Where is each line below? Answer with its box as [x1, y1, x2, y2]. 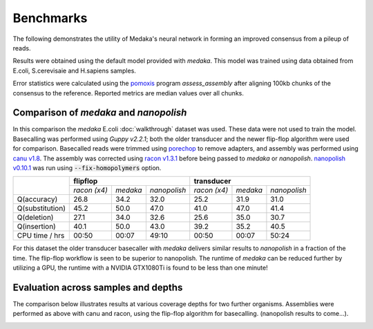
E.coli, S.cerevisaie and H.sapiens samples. [12, 66, 136, 75]
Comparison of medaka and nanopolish [12, 107, 187, 119]
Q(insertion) [17, 222, 57, 232]
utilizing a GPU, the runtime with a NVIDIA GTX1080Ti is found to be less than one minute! [12, 263, 269, 272]
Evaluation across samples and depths [12, 281, 183, 293]
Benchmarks [12, 10, 88, 26]
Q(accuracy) [17, 194, 58, 204]
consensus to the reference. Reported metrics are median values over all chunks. [12, 88, 245, 97]
